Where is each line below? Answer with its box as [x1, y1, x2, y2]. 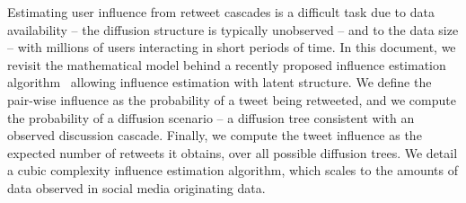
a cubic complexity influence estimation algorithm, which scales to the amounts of [7, 161, 458, 180]
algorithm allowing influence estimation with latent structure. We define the [7, 73, 432, 92]
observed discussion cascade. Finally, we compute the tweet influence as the [7, 126, 422, 145]
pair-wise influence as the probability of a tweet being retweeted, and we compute [7, 90, 456, 109]
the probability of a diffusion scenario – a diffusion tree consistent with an [7, 108, 415, 127]
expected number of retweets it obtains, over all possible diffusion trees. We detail [7, 143, 458, 162]
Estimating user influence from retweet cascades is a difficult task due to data [7, 3, 435, 21]
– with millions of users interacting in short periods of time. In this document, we [7, 38, 456, 57]
